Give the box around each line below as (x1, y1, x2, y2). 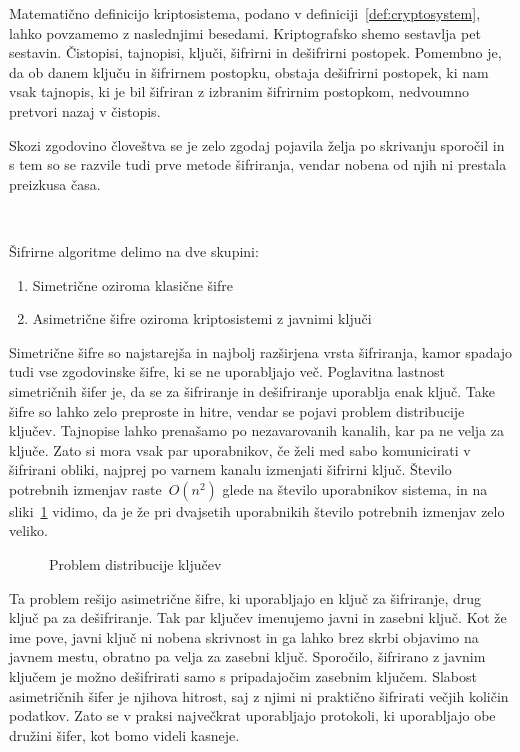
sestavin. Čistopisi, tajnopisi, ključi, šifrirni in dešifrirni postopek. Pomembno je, (9, 42, 502, 63)
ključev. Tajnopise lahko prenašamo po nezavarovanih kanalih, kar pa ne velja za (9, 420, 504, 441)
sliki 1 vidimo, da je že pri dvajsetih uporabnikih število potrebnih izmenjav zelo (9, 500, 505, 521)
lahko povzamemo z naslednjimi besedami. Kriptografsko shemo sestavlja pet (9, 22, 481, 43)
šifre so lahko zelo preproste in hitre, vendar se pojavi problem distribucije (9, 400, 465, 421)
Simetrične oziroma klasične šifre (32, 274, 233, 295)
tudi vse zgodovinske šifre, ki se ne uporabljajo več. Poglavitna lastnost (9, 361, 445, 382)
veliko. (9, 520, 48, 541)
